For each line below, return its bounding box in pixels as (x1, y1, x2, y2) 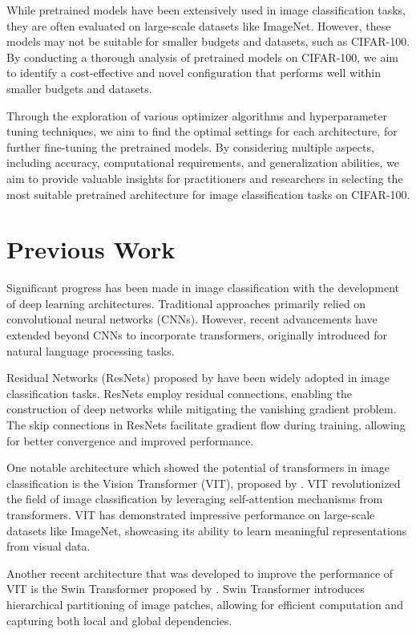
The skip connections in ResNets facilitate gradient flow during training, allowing (6, 417, 406, 433)
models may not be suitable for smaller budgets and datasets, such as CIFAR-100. (6, 33, 410, 50)
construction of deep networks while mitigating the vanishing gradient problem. (6, 400, 397, 417)
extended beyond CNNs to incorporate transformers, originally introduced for (6, 327, 388, 343)
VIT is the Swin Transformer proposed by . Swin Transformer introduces (6, 580, 365, 597)
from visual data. (6, 538, 91, 555)
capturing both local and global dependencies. (6, 612, 232, 628)
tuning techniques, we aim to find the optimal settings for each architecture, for (6, 123, 398, 140)
